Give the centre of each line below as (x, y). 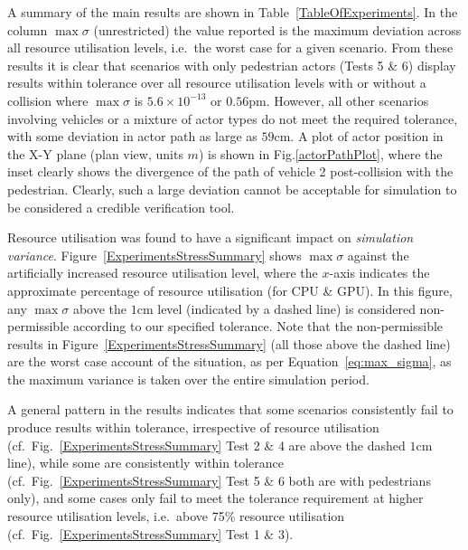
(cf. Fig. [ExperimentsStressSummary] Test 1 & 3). (150, 533)
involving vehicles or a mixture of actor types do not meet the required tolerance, (233, 118)
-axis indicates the (379, 273)
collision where (48, 100)
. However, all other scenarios (347, 100)
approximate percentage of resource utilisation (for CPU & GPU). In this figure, (230, 290)
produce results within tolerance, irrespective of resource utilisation (193, 427)
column (28, 29)
